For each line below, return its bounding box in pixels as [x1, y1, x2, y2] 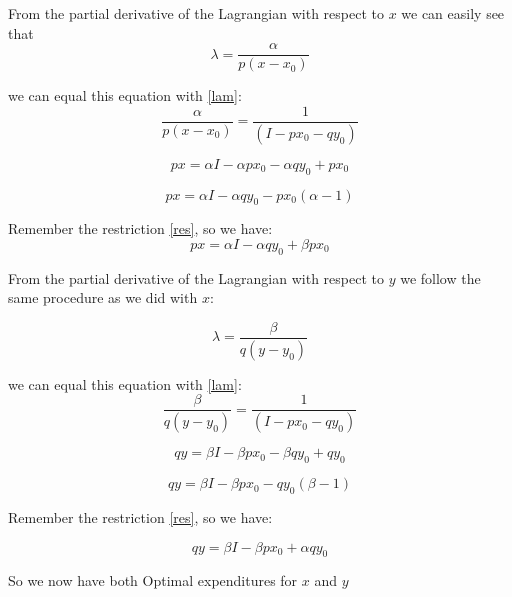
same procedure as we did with [8, 287, 198, 308]
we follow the [400, 267, 481, 288]
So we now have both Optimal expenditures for [8, 570, 298, 591]
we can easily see [401, 3, 505, 23]
